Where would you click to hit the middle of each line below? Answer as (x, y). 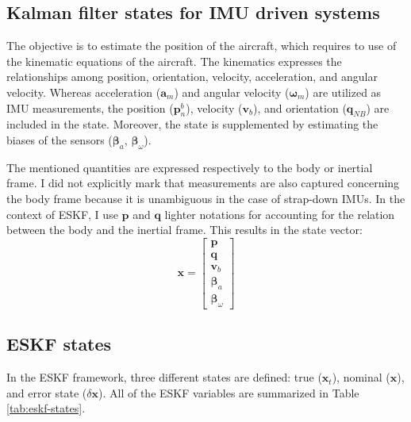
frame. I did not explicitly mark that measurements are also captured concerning (203, 183)
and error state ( (47, 392)
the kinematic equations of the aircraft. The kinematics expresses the (174, 61)
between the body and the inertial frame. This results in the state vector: (184, 230)
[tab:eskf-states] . (46, 408)
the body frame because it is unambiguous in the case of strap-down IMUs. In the (206, 198)
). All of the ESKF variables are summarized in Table (229, 392)
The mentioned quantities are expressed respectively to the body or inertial (190, 167)
